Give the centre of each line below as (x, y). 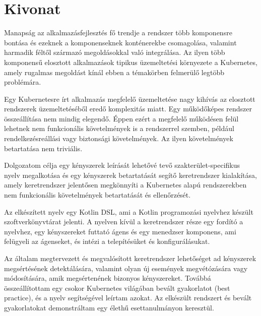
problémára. (23, 82)
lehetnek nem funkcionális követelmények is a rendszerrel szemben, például (119, 128)
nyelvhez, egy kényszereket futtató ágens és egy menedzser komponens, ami (120, 231)
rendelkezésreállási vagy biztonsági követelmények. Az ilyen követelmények (119, 138)
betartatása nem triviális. (43, 148)
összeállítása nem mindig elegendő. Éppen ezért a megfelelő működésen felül (121, 118)
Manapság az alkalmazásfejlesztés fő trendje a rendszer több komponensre (118, 33)
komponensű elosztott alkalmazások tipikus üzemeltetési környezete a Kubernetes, (131, 62)
